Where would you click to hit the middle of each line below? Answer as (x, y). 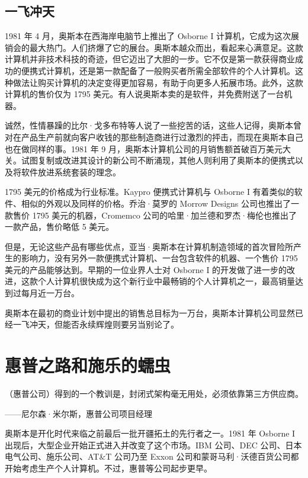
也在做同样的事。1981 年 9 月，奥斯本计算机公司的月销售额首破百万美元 (144, 148)
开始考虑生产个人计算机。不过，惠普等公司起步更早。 (108, 468)
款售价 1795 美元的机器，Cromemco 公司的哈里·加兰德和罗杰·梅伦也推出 (147, 215)
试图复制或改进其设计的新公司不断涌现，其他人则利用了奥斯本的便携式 (158, 160)
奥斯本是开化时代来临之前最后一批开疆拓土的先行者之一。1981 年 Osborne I (150, 433)
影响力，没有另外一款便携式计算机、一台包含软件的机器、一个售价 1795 (159, 258)
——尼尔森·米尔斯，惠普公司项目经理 (78, 413)
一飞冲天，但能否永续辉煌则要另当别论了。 (96, 324)
